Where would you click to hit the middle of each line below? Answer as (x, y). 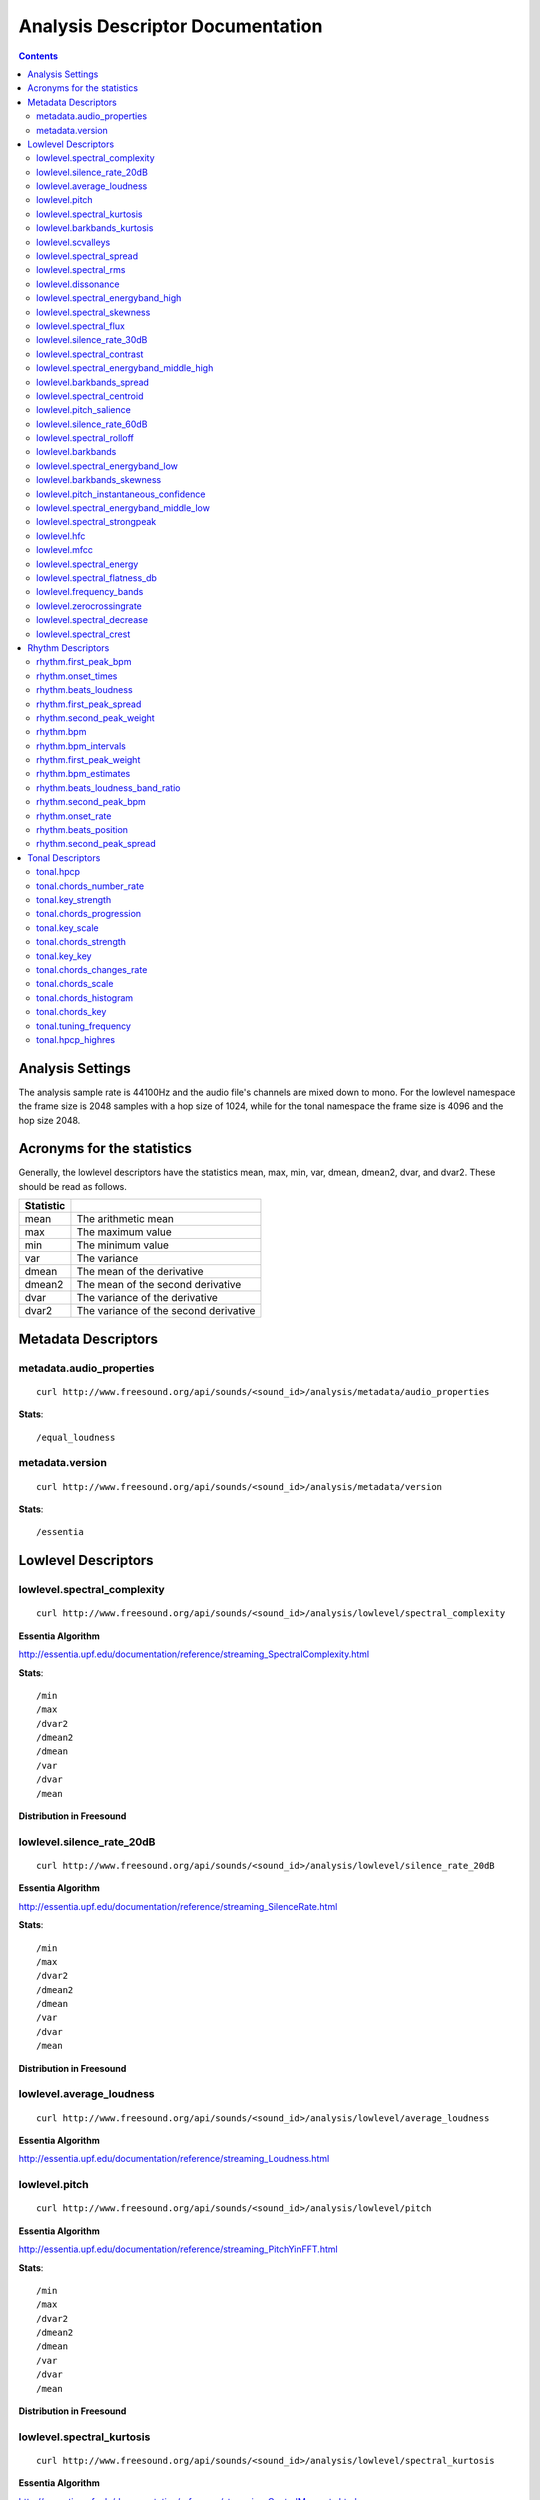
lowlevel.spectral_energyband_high (109, 298)
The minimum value (123, 1245)
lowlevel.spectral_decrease (92, 620)
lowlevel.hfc (61, 536)
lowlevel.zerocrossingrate (89, 606)
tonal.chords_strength (81, 942)
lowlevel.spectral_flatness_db (96, 578)
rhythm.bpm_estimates (83, 774)
